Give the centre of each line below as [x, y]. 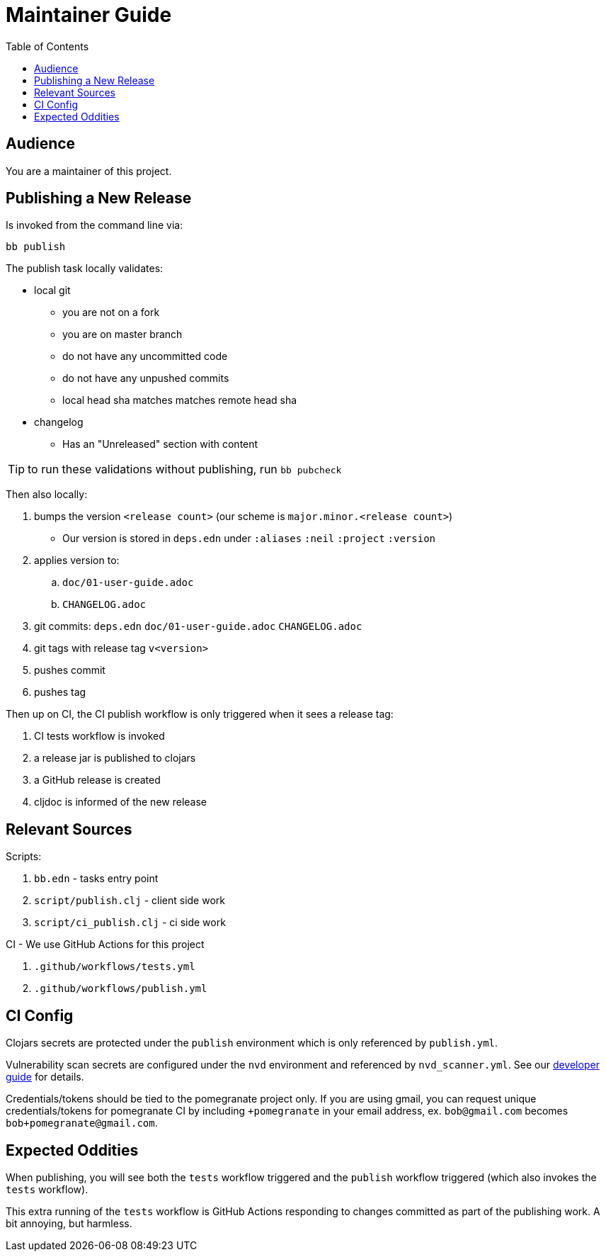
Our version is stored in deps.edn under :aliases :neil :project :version [249, 539]
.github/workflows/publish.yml [121, 989]
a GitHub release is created [97, 780]
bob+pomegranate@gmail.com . [82, 1123]
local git [52, 291]
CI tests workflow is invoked [99, 736]
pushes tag [60, 692]
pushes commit [70, 670]
